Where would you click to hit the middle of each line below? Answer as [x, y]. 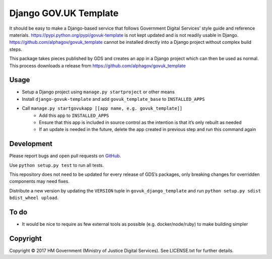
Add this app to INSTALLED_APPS [74, 115]
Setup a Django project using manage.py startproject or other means [98, 92]
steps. [16, 49]
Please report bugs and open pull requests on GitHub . [65, 156]
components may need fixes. [40, 181]
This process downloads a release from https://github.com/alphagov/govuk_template [97, 66]
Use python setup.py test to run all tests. [57, 165]
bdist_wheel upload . [34, 198]
